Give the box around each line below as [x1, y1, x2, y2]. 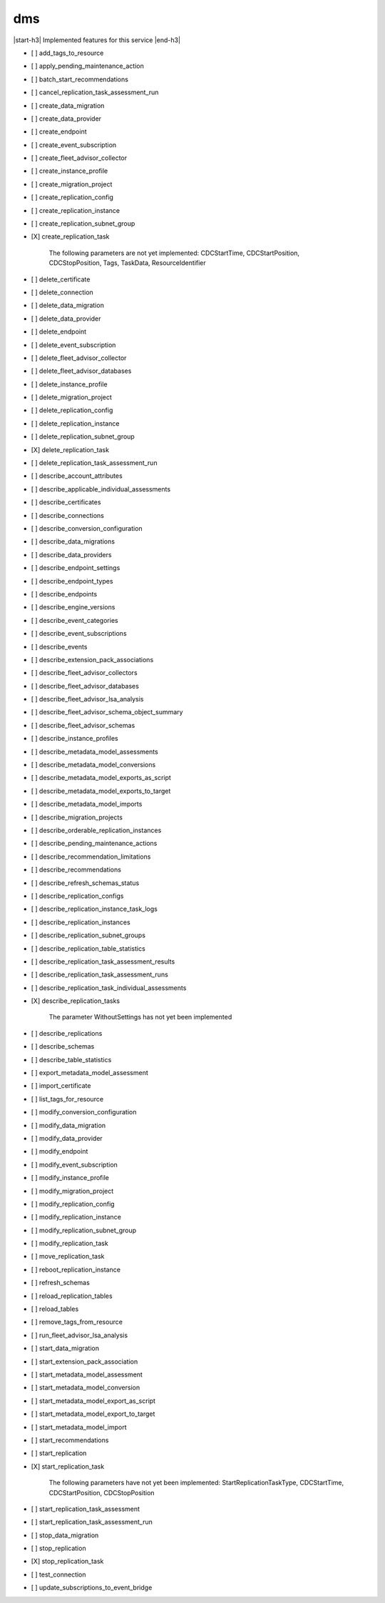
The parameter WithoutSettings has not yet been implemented [48, 1013, 232, 1022]
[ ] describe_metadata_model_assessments [31, 747, 158, 756]
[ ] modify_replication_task [31, 1239, 108, 1248]
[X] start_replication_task [31, 1462, 105, 1471]
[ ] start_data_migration [31, 1344, 100, 1353]
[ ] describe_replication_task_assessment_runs [31, 970, 169, 979]
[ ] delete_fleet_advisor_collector [31, 354, 127, 362]
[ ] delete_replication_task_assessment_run [31, 459, 158, 467]
